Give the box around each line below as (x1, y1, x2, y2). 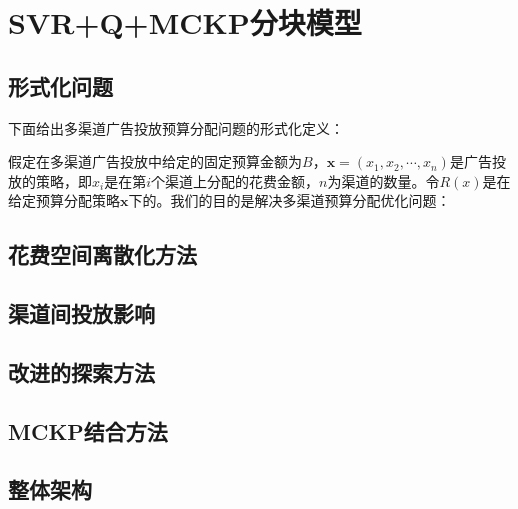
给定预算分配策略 (8, 190, 120, 211)
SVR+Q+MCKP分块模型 (8, 2, 362, 43)
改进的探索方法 (8, 356, 155, 387)
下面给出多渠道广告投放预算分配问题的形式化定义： (8, 117, 344, 138)
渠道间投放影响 (8, 298, 155, 329)
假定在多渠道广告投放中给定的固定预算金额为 (8, 151, 302, 172)
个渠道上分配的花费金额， (151, 170, 320, 191)
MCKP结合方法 (8, 415, 168, 446)
